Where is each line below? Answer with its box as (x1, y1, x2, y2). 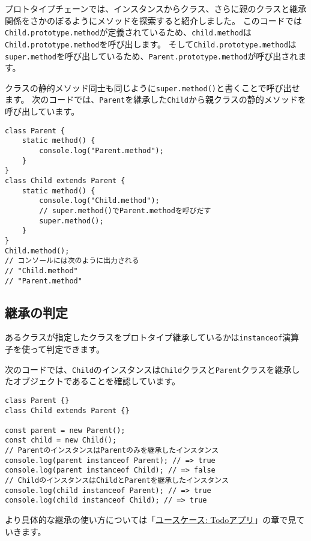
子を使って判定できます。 (5, 343, 104, 355)
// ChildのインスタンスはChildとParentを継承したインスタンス (5, 476, 229, 485)
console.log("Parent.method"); (39, 146, 164, 155)
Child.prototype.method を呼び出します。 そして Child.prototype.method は (5, 37, 297, 50)
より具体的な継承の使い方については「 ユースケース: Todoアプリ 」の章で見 (5, 513, 297, 526)
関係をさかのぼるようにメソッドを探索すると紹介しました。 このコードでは (5, 14, 302, 26)
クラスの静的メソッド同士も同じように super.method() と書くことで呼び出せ (5, 81, 300, 94)
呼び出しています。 (5, 105, 80, 118)
